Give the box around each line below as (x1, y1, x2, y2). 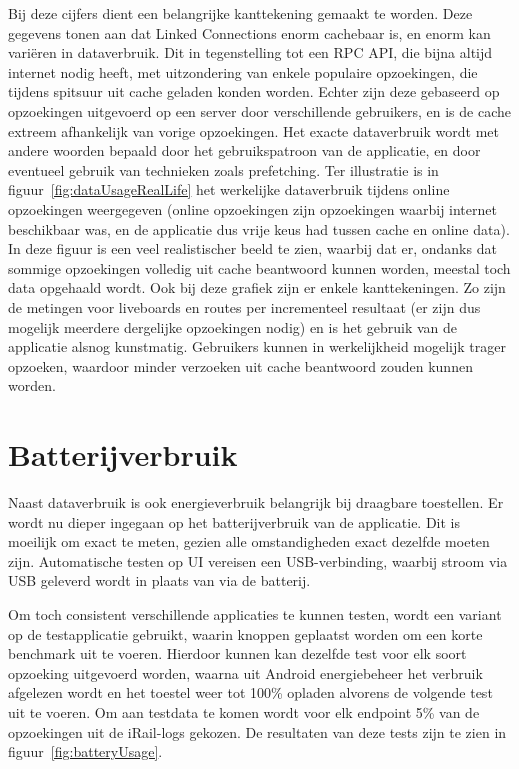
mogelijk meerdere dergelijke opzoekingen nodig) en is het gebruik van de (8, 316, 458, 337)
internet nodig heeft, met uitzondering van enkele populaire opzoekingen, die (8, 61, 478, 82)
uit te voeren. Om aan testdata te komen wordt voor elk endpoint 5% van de (8, 701, 480, 722)
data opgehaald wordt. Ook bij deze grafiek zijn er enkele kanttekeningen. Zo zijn (8, 277, 506, 298)
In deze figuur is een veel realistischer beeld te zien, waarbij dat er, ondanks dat (8, 238, 497, 259)
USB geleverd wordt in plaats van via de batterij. (8, 570, 311, 591)
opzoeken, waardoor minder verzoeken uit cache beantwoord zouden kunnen (8, 355, 473, 376)
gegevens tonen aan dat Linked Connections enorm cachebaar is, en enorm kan (8, 22, 491, 43)
